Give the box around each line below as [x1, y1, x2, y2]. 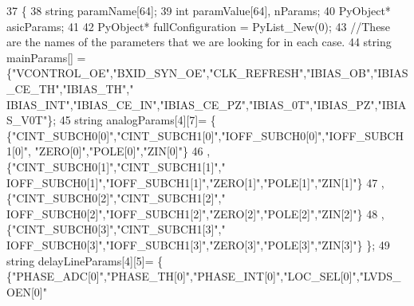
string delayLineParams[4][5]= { [6, 252, 164, 269]
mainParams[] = [6, 49, 86, 65]
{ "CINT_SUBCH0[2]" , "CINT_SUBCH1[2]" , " [6, 190, 226, 206]
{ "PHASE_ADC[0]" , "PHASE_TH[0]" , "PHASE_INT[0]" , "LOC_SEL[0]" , [6, 268, 360, 284]
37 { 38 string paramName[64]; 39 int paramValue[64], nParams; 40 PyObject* [6, 2, 391, 18]
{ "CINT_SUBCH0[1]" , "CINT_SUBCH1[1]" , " [6, 158, 226, 175]
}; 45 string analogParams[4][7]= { [47, 112, 216, 128]
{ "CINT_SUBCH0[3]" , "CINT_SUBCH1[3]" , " [6, 221, 226, 237]
